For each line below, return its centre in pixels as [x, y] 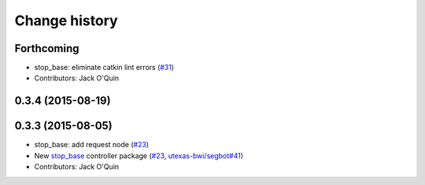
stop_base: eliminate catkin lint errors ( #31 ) [104, 68]
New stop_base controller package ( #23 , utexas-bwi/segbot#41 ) [139, 155]
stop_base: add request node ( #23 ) [92, 145]
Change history [66, 20]
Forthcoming [47, 48]
